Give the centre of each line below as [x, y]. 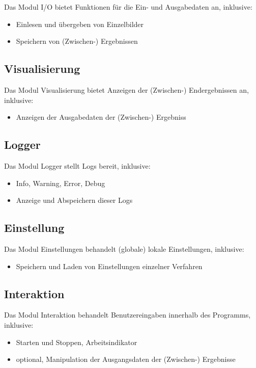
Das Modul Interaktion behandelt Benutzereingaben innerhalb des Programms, [127, 315]
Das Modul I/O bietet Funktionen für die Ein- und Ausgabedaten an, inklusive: [128, 7]
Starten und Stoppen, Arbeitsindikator [77, 342]
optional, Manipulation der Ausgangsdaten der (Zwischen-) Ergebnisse [126, 359]
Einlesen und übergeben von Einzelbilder [80, 24]
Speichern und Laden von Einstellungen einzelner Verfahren [109, 266]
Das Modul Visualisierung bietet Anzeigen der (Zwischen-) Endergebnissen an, [126, 89]
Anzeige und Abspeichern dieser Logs [74, 200]
